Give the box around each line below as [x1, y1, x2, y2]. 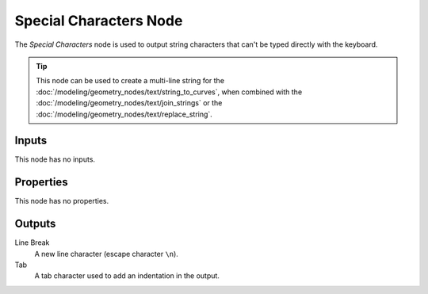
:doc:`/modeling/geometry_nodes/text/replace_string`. [36, 109, 213, 119]
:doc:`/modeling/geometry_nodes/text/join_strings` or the [36, 98, 223, 108]
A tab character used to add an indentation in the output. [34, 271, 220, 281]
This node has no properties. [14, 197, 109, 206]
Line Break [14, 238, 50, 247]
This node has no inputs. [14, 155, 95, 164]
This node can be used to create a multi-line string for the [36, 76, 225, 86]
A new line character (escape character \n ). [34, 249, 178, 258]
